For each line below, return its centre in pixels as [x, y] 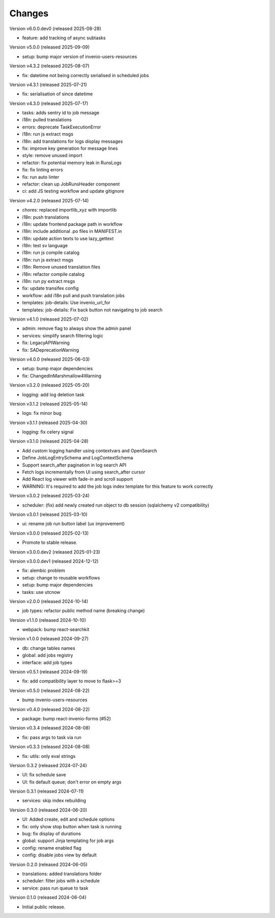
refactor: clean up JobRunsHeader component [71, 184]
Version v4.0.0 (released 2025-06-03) [50, 359]
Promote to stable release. [50, 542]
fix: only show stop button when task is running [72, 826]
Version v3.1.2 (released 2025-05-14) [48, 404]
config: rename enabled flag [52, 848]
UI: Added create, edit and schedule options [68, 819]
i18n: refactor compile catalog [53, 274]
